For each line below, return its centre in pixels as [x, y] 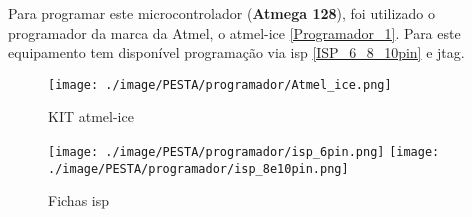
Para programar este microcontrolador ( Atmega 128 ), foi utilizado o [221, 13]
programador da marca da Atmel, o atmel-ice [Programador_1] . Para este [234, 32]
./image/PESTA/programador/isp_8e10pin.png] [198, 168]
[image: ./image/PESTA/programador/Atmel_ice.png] [220, 84]
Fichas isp [79, 200]
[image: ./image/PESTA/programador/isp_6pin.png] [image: [244, 152]
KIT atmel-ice [91, 116]
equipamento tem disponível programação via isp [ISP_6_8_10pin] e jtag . [236, 52]
